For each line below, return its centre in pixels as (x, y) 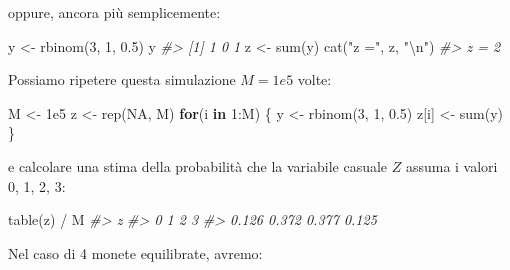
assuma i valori (451, 165)
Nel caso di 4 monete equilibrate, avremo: (135, 252)
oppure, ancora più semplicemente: (114, 12)
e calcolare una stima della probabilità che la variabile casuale (198, 165)
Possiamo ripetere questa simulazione (122, 79)
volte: (314, 79)
